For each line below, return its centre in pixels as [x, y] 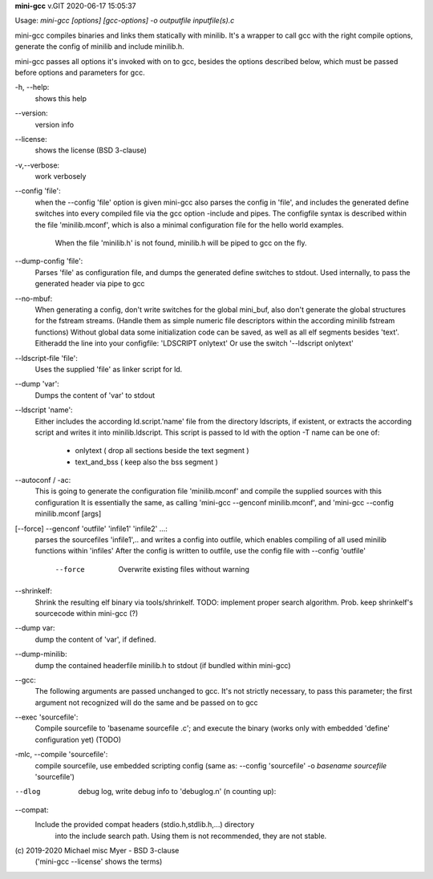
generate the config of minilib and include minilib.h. [99, 47]
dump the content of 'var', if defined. [95, 639]
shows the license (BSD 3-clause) [91, 150]
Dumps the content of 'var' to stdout [95, 395]
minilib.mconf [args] [68, 514]
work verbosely [61, 176]
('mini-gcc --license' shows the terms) [99, 861]
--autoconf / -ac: [43, 480]
